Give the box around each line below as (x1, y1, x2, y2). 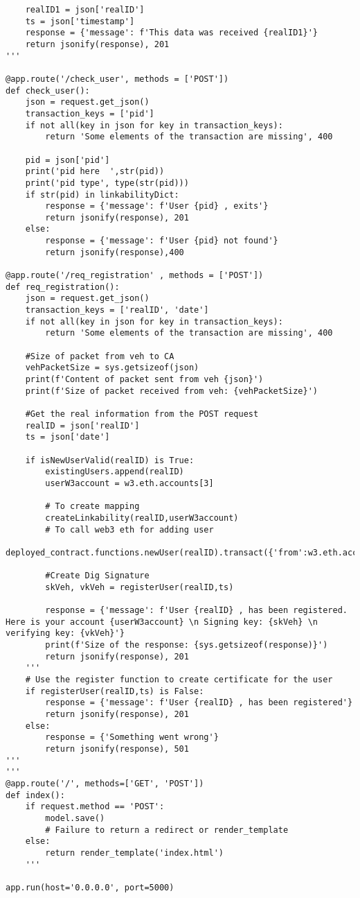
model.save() (45, 813, 105, 823)
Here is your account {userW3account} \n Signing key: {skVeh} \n (6, 616, 318, 627)
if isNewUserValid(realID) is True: (25, 455, 195, 465)
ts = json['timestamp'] (25, 16, 135, 26)
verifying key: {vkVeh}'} (6, 628, 125, 639)
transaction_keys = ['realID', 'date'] (25, 305, 209, 316)
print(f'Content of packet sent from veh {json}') (25, 374, 264, 384)
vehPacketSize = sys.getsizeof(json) (25, 363, 199, 373)
